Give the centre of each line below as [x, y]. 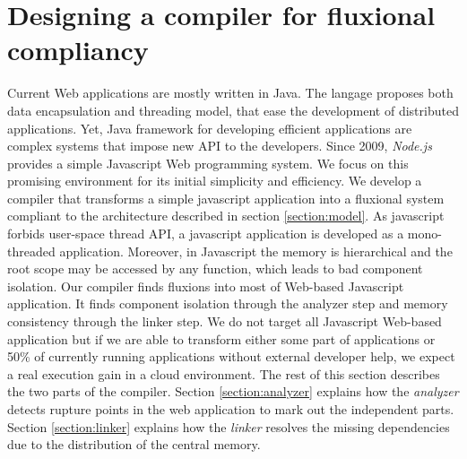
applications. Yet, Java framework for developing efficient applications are [210, 128]
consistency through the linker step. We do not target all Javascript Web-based [225, 321]
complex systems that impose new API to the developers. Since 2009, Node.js [220, 146]
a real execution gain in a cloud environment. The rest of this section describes [224, 373]
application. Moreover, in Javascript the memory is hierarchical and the [256, 251]
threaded [31, 251]
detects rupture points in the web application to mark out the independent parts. [231, 409]
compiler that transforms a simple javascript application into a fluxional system [226, 198]
